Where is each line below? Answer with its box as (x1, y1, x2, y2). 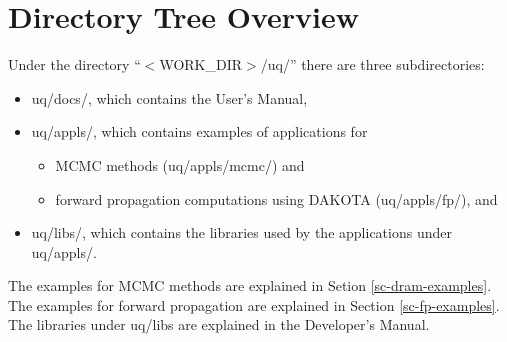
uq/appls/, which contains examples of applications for (31, 121, 368, 142)
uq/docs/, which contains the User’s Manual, (31, 87, 308, 108)
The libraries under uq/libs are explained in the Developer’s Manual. (8, 314, 430, 335)
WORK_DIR (159, 54, 243, 75)
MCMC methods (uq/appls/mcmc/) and (55, 154, 305, 175)
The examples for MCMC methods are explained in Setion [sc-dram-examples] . (8, 275, 492, 296)
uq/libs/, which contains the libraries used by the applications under (31, 222, 452, 243)
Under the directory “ (8, 54, 141, 75)
